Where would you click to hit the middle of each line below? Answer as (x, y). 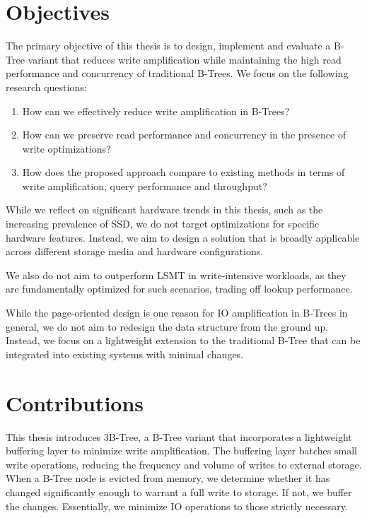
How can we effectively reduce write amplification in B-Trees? (156, 111)
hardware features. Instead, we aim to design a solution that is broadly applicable (183, 237)
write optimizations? (66, 148)
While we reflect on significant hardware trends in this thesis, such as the (164, 210)
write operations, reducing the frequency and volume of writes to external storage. (184, 464)
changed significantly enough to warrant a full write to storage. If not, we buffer (179, 491)
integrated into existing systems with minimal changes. (125, 354)
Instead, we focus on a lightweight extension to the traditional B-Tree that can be (183, 340)
